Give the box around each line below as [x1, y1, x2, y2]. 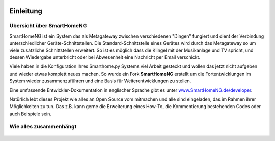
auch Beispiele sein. [9, 111, 52, 117]
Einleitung [9, 7, 43, 15]
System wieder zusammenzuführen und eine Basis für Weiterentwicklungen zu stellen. [9, 78, 191, 84]
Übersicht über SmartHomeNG [9, 22, 87, 29]
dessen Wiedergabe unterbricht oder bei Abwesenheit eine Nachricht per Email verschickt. [9, 54, 201, 60]
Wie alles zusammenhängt [9, 123, 77, 130]
